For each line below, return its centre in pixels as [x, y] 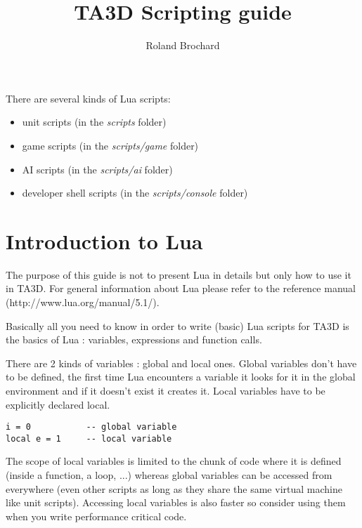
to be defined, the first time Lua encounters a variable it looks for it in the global [181, 377]
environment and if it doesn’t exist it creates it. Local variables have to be [166, 390]
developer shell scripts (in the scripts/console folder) [135, 193]
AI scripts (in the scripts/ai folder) [97, 169]
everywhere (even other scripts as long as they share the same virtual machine [174, 488]
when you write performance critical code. [96, 516]
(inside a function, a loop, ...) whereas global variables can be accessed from [169, 475]
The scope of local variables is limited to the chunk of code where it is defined [174, 461]
